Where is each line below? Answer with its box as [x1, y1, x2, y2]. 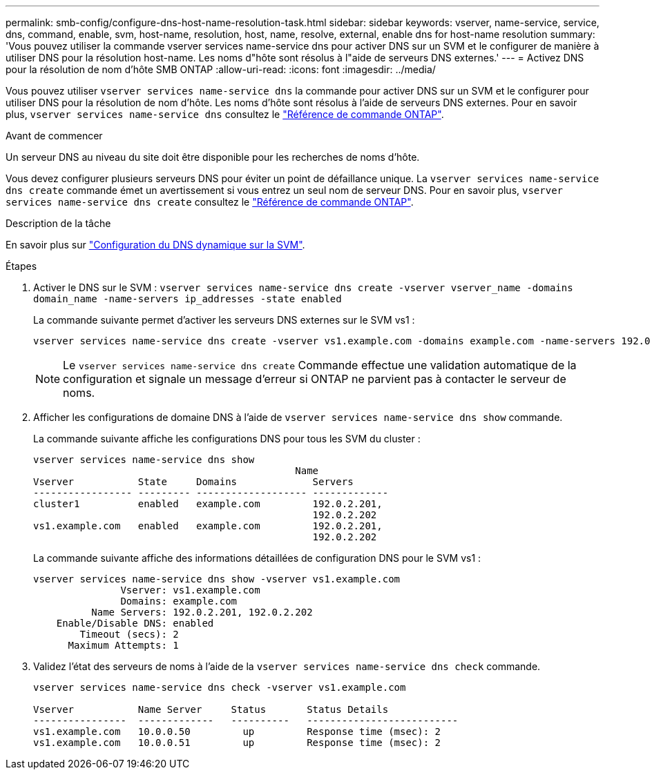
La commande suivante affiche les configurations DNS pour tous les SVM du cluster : [33, 433, 421, 444]
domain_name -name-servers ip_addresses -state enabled [33, 293, 342, 304]
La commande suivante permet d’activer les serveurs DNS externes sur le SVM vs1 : [33, 314, 415, 326]
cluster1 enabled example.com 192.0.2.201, [33, 498, 383, 509]
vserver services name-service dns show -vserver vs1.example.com [33, 573, 401, 585]
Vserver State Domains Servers [33, 476, 354, 487]
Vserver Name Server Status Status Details [33, 704, 389, 715]
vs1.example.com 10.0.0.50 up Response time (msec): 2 [33, 726, 441, 737]
